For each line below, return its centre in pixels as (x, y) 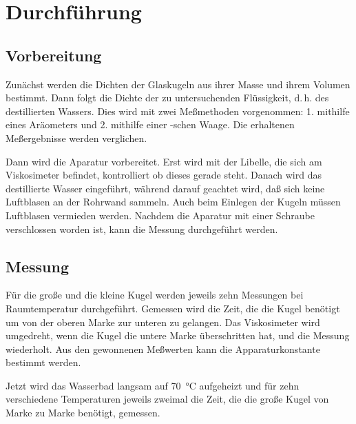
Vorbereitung (54, 55)
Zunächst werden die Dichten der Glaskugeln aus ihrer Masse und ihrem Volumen (178, 84)
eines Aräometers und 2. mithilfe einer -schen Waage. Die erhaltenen (150, 124)
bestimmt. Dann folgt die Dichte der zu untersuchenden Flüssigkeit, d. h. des (167, 98)
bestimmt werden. (43, 362)
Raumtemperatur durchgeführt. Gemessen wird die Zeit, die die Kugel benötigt (173, 308)
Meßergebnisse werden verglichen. (76, 138)
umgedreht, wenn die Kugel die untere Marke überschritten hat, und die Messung (178, 335)
